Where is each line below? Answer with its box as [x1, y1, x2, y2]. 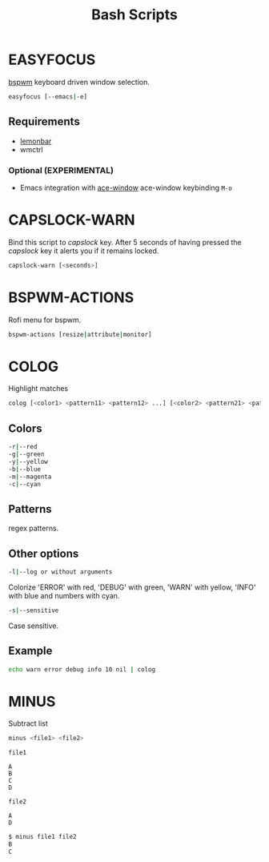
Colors [8, 421, 42, 435]
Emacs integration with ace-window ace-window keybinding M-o [19, 183, 232, 192]
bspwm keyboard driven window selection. [8, 77, 150, 87]
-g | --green [8, 450, 45, 458]
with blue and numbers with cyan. [8, 590, 120, 600]
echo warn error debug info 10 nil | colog [8, 665, 156, 674]
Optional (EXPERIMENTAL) [8, 164, 114, 175]
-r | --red [8, 443, 38, 451]
